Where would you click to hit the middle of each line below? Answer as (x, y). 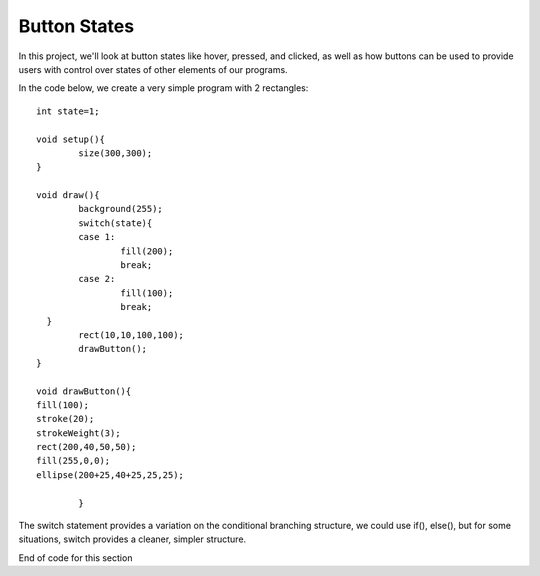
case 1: (97, 237)
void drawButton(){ (84, 391)
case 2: (97, 279)
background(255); (121, 209)
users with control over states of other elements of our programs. (153, 69)
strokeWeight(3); (78, 433)
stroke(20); (65, 419)
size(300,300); (115, 153)
